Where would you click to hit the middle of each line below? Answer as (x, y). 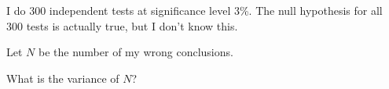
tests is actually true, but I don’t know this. (132, 25)
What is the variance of (63, 78)
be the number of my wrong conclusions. (136, 52)
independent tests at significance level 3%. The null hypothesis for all (216, 10)
